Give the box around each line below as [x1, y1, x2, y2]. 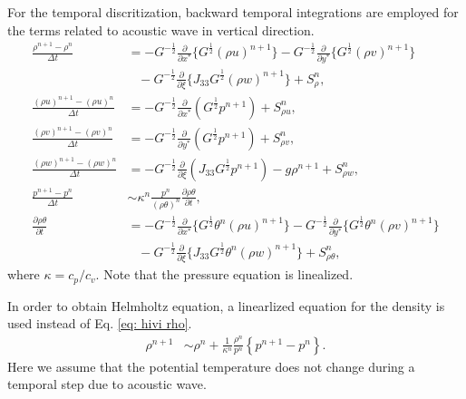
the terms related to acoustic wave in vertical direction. [7, 20, 315, 39]
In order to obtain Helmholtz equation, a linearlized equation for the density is [7, 296, 445, 315]
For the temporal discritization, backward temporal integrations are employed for [7, 3, 459, 21]
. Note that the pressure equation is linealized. [95, 265, 354, 284]
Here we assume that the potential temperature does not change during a [7, 356, 415, 375]
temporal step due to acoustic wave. [7, 375, 207, 394]
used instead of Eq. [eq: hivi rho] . [7, 314, 192, 333]
